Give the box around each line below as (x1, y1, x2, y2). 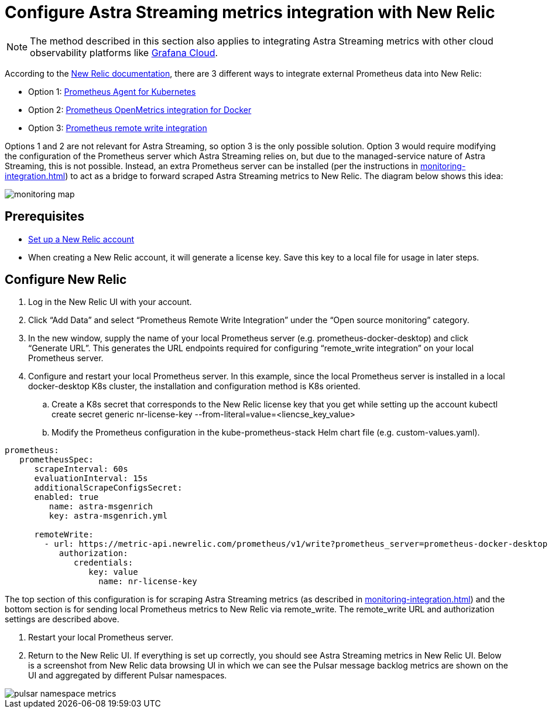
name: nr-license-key (98, 577, 197, 587)
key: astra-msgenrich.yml (49, 511, 168, 521)
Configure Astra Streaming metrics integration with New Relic (5, 2, 495, 22)
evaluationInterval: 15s (34, 474, 148, 484)
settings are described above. (5, 614, 119, 625)
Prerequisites (5, 209, 84, 224)
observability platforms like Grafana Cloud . (30, 46, 218, 59)
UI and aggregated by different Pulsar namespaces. (28, 670, 227, 681)
